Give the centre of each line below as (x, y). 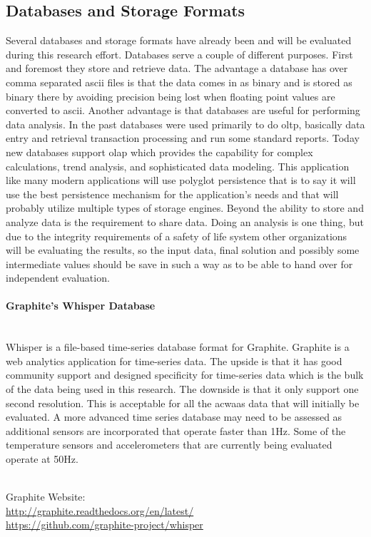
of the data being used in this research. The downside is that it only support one (182, 389)
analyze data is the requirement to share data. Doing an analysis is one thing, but (185, 221)
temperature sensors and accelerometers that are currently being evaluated (169, 445)
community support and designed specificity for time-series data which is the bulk (185, 375)
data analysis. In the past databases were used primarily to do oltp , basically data (185, 124)
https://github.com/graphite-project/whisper (105, 525)
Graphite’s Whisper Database (81, 306)
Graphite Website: (46, 497)
